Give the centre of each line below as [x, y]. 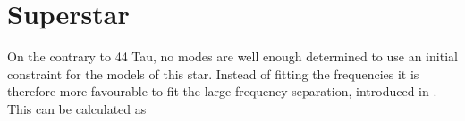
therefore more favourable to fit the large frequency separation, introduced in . [222, 91]
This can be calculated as [77, 108]
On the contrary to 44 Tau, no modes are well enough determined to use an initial [232, 56]
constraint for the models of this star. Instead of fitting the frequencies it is [213, 73]
